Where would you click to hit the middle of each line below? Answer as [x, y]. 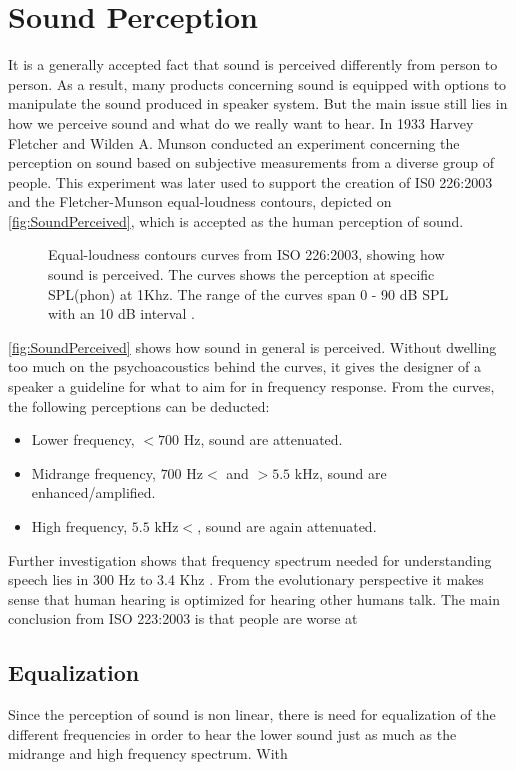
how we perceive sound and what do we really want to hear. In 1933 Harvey [241, 122]
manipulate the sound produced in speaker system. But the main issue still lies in [258, 103]
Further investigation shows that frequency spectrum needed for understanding [250, 559]
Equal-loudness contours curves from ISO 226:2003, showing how [246, 254]
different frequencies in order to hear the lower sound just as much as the [232, 733]
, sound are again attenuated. [287, 526]
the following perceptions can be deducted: [139, 405]
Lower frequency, [83, 439]
